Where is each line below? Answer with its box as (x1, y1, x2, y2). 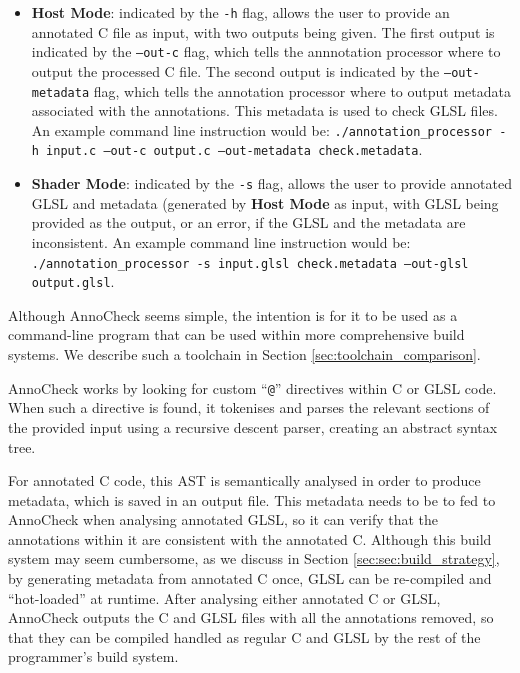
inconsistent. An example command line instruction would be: (31, 231, 411, 252)
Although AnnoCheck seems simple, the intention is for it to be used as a (8, 304, 458, 325)
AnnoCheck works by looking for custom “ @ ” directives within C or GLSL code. (8, 377, 497, 398)
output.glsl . (31, 271, 115, 292)
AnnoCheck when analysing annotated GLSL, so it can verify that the (8, 509, 439, 530)
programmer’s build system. (8, 646, 179, 667)
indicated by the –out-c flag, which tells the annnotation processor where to (31, 41, 501, 62)
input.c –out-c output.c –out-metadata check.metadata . (46, 139, 423, 160)
